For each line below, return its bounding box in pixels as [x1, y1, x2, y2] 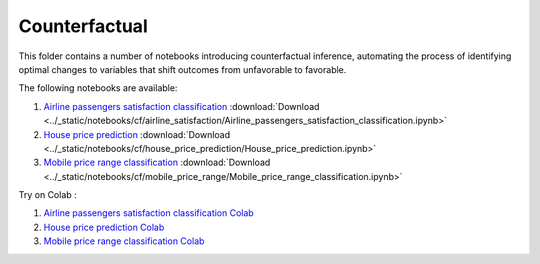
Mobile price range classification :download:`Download [43, 156, 271, 169]
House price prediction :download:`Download [43, 128, 231, 140]
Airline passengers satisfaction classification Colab [43, 207, 254, 219]
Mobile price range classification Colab [43, 235, 205, 247]
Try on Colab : [18, 189, 77, 201]
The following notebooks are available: [18, 82, 178, 94]
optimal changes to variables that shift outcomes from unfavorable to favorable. [18, 63, 347, 75]
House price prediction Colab [43, 221, 165, 233]
